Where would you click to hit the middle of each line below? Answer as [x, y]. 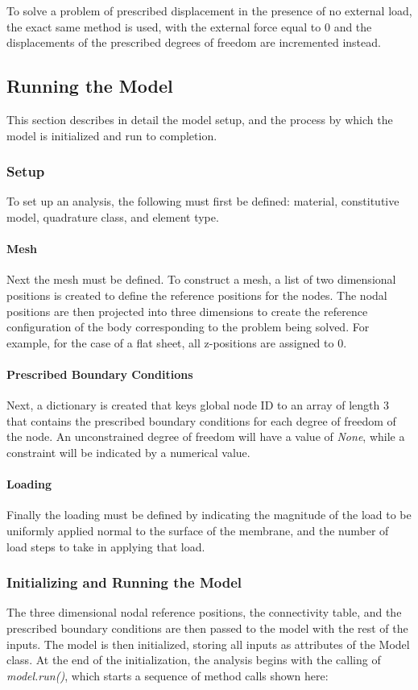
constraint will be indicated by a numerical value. [128, 452]
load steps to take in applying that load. [106, 546]
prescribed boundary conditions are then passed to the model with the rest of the [207, 628]
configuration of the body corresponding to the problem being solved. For [188, 327]
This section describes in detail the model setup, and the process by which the [200, 119]
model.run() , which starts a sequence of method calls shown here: [168, 675]
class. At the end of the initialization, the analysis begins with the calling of [194, 660]
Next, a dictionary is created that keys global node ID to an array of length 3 [198, 405]
